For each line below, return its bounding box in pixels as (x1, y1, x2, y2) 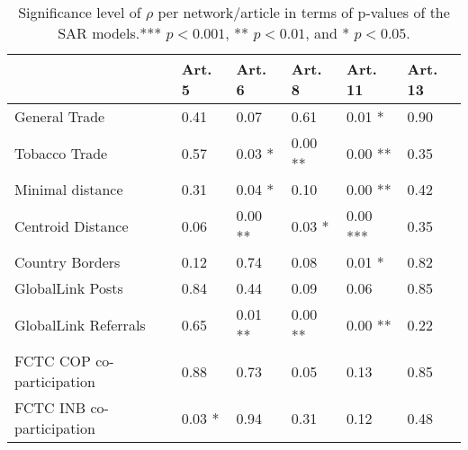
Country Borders (14, 251, 121, 272)
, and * (305, 22, 350, 43)
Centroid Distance (14, 215, 129, 236)
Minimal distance (14, 179, 123, 199)
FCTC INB (14, 397, 86, 418)
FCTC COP (14, 350, 91, 371)
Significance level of (18, 2, 141, 22)
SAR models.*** (58, 22, 162, 43)
